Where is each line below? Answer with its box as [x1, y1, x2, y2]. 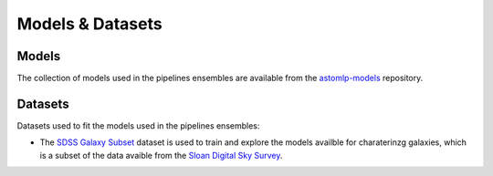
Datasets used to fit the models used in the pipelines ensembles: [16, 119, 260, 131]
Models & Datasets [16, 14, 163, 34]
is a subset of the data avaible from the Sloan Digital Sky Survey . [39, 150, 283, 160]
